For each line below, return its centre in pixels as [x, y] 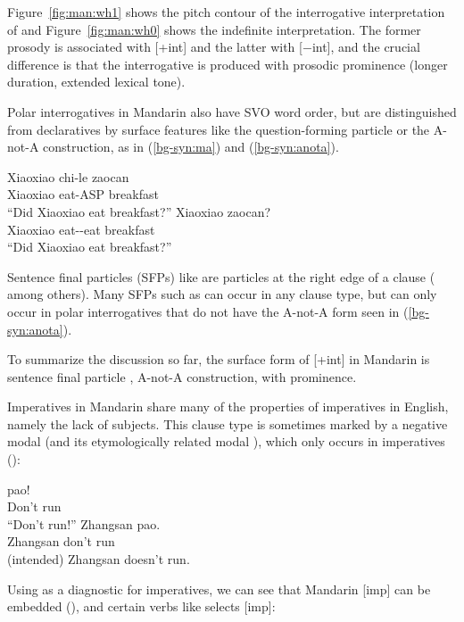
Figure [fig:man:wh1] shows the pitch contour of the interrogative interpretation [226, 12]
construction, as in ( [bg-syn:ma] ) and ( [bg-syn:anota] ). [191, 147]
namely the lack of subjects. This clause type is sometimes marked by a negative [228, 423]
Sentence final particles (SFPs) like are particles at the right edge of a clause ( [221, 276]
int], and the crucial [366, 47]
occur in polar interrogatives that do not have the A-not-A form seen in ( [208, 311]
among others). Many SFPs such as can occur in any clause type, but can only [222, 294]
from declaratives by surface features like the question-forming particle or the [219, 129]
